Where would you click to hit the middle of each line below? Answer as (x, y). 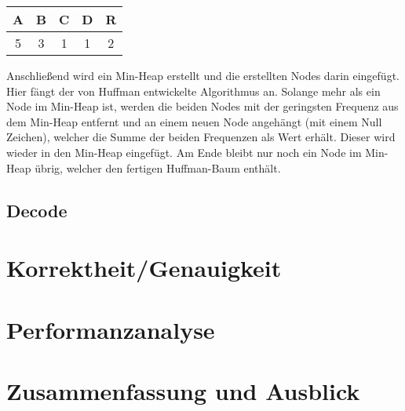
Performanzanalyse (111, 329)
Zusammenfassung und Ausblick (183, 390)
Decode (37, 210)
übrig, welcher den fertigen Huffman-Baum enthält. (158, 167)
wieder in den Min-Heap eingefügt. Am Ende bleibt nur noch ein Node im (184, 152)
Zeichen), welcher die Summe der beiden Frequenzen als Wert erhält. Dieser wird (201, 137)
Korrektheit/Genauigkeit (144, 268)
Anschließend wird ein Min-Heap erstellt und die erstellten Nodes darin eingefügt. (203, 75)
